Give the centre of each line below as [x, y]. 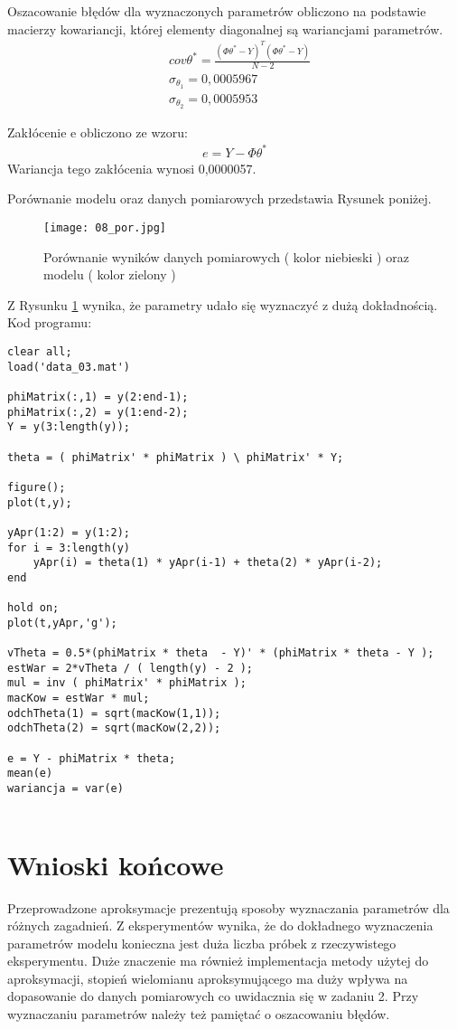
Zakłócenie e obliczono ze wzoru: [98, 132]
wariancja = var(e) [65, 789]
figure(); [37, 487]
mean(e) [30, 774]
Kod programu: [50, 322]
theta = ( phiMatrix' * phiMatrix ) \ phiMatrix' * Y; [176, 457]
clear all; [40, 352]
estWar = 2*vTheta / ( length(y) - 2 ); [131, 668]
